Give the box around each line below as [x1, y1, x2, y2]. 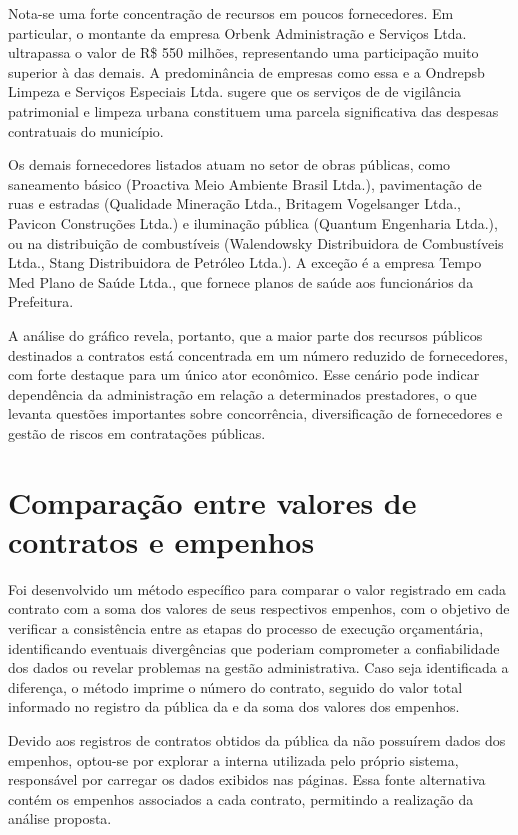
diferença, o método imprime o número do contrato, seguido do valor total [8, 676, 463, 697]
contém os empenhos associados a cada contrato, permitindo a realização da [8, 788, 474, 809]
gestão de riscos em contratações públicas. [8, 422, 266, 443]
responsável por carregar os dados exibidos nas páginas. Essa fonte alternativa [8, 769, 486, 790]
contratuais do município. [8, 120, 164, 141]
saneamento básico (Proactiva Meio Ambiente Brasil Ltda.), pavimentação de [8, 173, 482, 194]
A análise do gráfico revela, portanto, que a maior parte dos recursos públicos [8, 324, 483, 345]
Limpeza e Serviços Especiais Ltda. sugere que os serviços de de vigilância [8, 81, 462, 102]
